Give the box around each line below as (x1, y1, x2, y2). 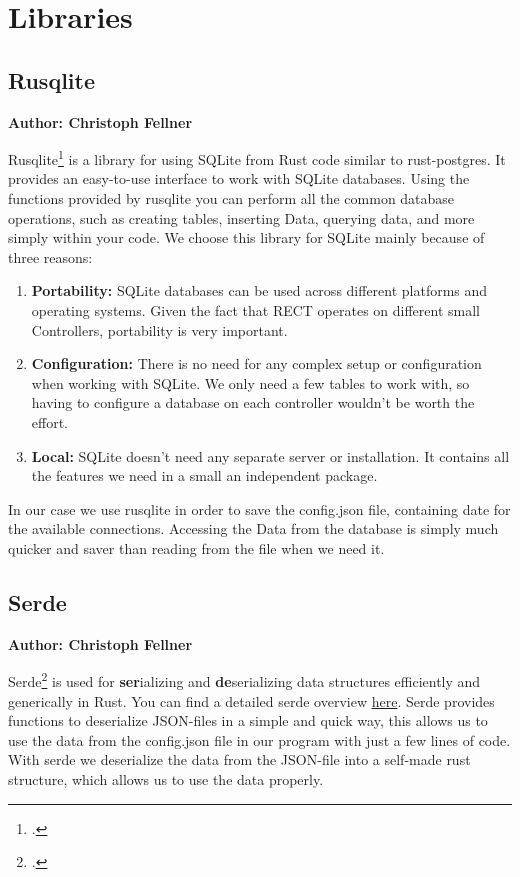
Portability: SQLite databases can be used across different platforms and (31, 280, 488, 301)
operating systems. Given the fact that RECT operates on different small (31, 299, 480, 320)
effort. (31, 411, 69, 432)
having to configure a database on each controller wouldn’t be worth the (31, 392, 475, 413)
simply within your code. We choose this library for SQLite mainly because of (8, 227, 485, 248)
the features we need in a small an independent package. (31, 465, 378, 486)
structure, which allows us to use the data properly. (8, 768, 324, 789)
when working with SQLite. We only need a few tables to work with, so (31, 372, 470, 393)
